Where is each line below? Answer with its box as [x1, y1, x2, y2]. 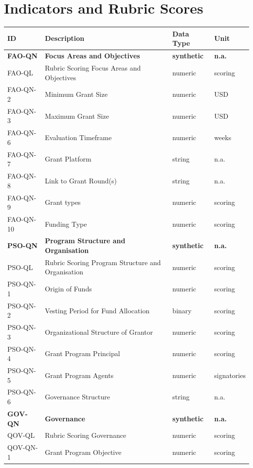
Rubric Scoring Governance [45, 430, 126, 440]
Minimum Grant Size [45, 89, 108, 99]
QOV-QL [7, 430, 35, 440]
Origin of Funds [45, 284, 92, 294]
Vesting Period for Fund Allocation [45, 305, 150, 315]
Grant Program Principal [45, 348, 120, 359]
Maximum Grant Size [45, 110, 109, 121]
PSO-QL [7, 262, 33, 272]
